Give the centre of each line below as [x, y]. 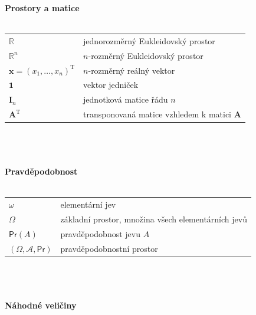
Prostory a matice [42, 8]
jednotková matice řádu [126, 99]
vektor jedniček [111, 85]
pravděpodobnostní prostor [109, 248]
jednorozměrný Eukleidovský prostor [149, 40]
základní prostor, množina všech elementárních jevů [154, 219]
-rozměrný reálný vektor [132, 70]
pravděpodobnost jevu [100, 233]
